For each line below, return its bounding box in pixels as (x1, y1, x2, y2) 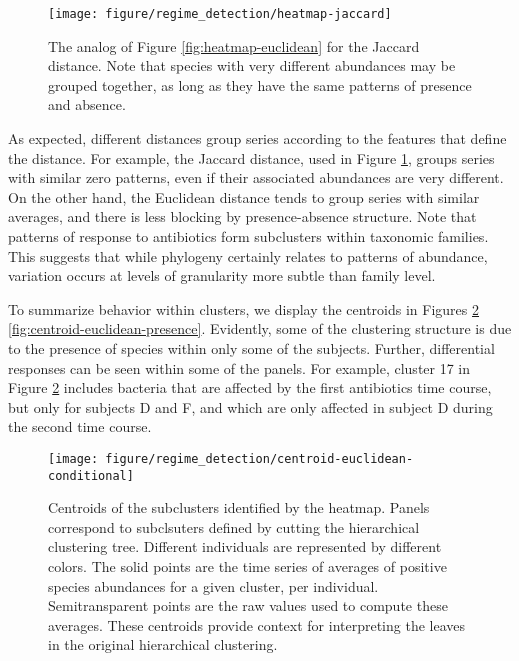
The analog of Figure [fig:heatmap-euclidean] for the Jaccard (48, 35, 420, 56)
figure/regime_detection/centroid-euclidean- (105, 451, 414, 466)
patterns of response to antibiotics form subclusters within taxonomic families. (8, 226, 489, 246)
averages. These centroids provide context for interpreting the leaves (48, 614, 466, 635)
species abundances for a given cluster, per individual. (48, 575, 379, 596)
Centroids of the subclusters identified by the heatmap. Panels (48, 497, 430, 518)
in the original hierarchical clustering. (48, 634, 278, 655)
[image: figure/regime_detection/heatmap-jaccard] (48, 7, 392, 21)
